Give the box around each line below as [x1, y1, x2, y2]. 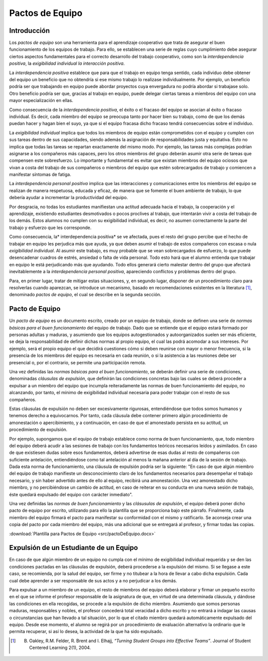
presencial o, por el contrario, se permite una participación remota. [9, 359, 146, 365]
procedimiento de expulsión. [9, 427, 67, 433]
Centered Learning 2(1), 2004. [29, 645, 91, 651]
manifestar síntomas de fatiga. [9, 172, 71, 178]
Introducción [9, 26, 50, 35]
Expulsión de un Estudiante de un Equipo [9, 544, 138, 552]
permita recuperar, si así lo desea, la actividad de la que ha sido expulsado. [9, 629, 163, 635]
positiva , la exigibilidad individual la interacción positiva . [9, 60, 125, 67]
